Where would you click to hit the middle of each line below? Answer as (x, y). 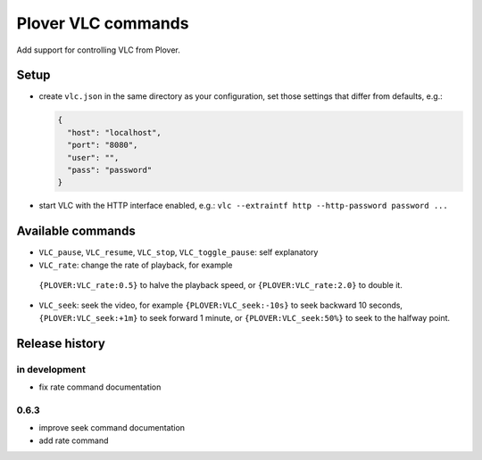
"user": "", (93, 157)
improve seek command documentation (112, 428)
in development (51, 369)
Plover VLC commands (103, 23)
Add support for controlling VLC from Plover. (98, 50)
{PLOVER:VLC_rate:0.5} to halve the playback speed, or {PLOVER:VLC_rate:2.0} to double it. (221, 285)
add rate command (74, 440)
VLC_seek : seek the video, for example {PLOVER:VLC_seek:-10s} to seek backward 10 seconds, (221, 305)
